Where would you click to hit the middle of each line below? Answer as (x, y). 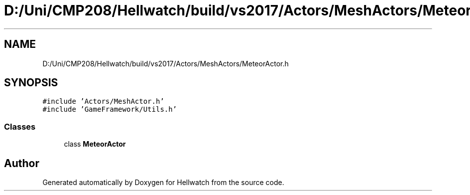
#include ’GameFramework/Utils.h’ (110, 109)
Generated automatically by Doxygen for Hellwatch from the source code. (163, 183)
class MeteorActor (95, 144)
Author (22, 163)
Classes (20, 126)
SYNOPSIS (31, 83)
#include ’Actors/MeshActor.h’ (103, 101)
